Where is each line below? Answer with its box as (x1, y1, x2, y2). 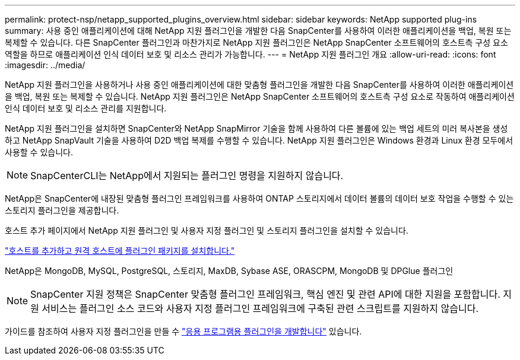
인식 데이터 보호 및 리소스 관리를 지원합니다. (5, 103, 167, 113)
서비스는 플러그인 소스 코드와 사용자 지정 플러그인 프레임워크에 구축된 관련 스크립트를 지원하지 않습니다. (42, 302, 479, 314)
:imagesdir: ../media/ (5, 60, 85, 70)
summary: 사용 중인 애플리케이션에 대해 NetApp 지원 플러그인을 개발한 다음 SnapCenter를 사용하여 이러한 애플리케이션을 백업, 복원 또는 (5, 26, 512, 36)
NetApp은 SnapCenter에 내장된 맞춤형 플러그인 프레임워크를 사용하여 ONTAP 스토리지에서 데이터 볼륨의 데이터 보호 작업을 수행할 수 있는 (5, 193, 514, 203)
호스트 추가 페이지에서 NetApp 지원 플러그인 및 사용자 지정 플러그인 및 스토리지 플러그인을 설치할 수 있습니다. (5, 225, 408, 235)
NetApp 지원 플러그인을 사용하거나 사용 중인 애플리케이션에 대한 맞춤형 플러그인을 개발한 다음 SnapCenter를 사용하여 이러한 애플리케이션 (5, 79, 514, 90)
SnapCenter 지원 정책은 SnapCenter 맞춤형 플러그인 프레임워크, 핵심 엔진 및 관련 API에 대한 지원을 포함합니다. (30, 288, 500, 300)
